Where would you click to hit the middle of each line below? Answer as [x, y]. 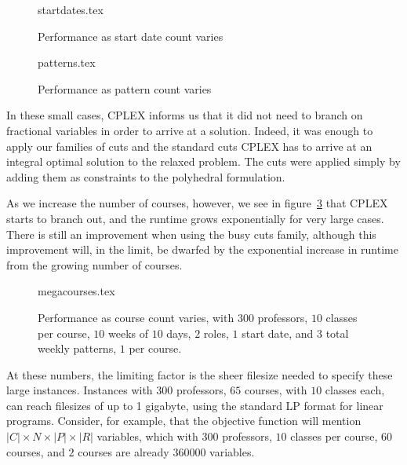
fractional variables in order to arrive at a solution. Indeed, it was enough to [190, 130]
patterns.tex [67, 62]
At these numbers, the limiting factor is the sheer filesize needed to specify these [200, 374]
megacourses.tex [76, 291]
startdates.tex [71, 9]
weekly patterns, [77, 348]
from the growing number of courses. [94, 264]
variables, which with [147, 436]
